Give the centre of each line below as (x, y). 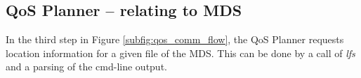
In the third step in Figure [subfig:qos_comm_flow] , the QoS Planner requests (175, 39)
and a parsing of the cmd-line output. (86, 67)
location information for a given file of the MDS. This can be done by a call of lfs (180, 53)
